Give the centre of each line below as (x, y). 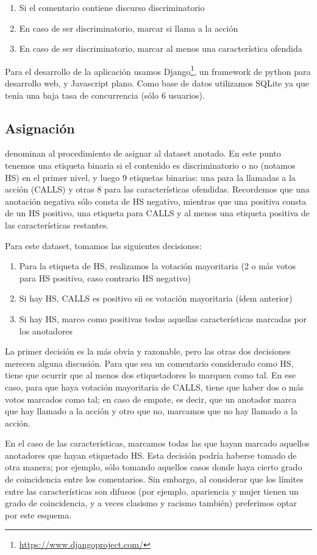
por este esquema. (38, 514)
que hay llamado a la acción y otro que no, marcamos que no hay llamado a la (151, 411)
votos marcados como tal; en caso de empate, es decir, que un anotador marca (151, 399)
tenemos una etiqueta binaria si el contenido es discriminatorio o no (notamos (150, 165)
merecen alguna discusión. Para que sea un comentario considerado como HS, (149, 363)
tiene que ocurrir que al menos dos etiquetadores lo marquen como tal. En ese (151, 375)
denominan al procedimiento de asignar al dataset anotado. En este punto (143, 153)
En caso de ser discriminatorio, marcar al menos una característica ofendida (161, 48)
